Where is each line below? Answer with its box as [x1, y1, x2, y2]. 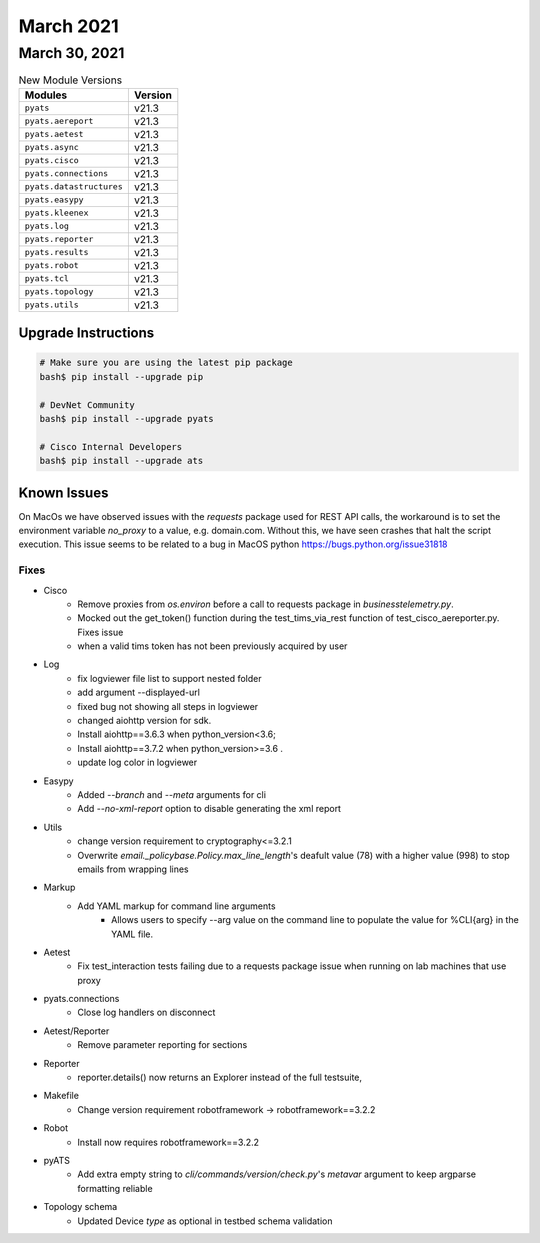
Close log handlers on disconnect [77, 1006, 216, 1019]
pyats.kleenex [24, 208, 89, 219]
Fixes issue [77, 626, 124, 638]
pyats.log [24, 221, 70, 232]
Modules [24, 88, 68, 102]
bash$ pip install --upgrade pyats [39, 413, 214, 424]
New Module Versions [18, 73, 123, 87]
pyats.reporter [24, 234, 94, 245]
